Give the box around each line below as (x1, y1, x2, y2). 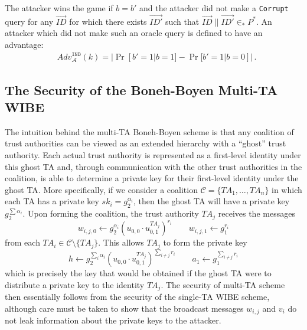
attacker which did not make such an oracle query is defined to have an (5, 27, 263, 39)
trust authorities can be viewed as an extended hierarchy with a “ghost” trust (5, 137, 286, 149)
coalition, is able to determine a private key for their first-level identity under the (5, 172, 299, 184)
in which (272, 183, 302, 195)
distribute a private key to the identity (5, 278, 145, 290)
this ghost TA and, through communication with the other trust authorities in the (5, 160, 302, 172)
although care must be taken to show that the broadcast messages (5, 302, 244, 315)
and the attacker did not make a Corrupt (139, 2, 289, 14)
